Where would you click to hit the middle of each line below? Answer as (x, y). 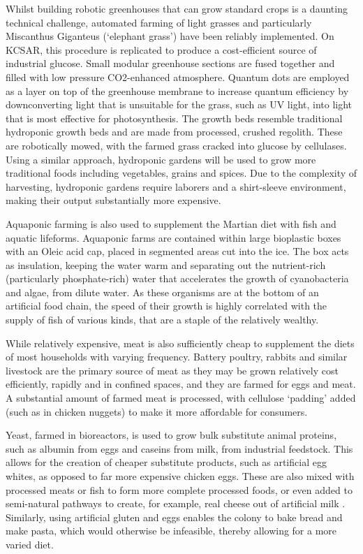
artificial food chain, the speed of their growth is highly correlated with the (166, 306)
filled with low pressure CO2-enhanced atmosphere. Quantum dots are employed (178, 76)
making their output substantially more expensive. (113, 200)
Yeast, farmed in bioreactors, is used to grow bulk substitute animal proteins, (171, 435)
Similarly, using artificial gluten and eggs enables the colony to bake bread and (174, 517)
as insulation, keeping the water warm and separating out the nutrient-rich (166, 264)
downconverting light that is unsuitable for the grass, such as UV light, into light (179, 104)
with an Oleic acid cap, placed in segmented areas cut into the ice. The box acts (177, 251)
